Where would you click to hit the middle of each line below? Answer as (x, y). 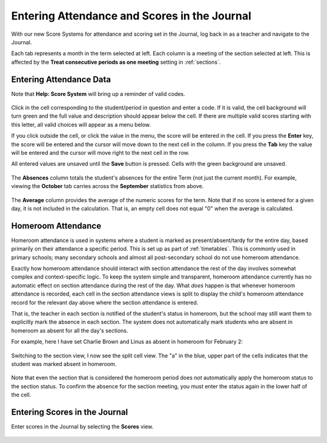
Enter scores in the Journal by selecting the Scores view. (82, 426)
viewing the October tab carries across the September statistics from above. (107, 186)
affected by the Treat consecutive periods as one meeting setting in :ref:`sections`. (116, 62)
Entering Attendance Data (61, 79)
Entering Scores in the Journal (70, 412)
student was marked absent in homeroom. (64, 364)
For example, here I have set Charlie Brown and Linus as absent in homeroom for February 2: (127, 342)
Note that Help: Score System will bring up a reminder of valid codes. (98, 93)
